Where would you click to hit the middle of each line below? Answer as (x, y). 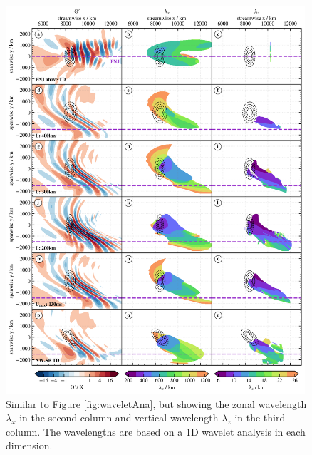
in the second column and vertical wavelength (119, 418)
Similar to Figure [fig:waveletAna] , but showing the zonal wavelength (156, 403)
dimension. (29, 445)
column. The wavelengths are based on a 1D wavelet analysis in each (156, 431)
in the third (260, 418)
